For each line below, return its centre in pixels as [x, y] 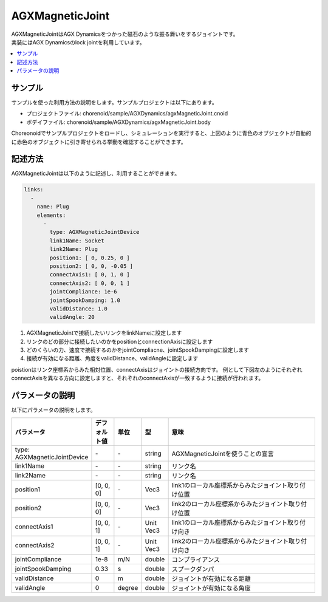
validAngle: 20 [72, 317]
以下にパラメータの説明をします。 [54, 410]
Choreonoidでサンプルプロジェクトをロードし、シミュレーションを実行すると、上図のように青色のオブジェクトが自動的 [161, 133]
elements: [51, 215]
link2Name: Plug [74, 249]
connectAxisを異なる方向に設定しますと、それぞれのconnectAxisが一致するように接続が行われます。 [138, 378]
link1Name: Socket [77, 241]
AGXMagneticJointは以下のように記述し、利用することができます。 [96, 174]
